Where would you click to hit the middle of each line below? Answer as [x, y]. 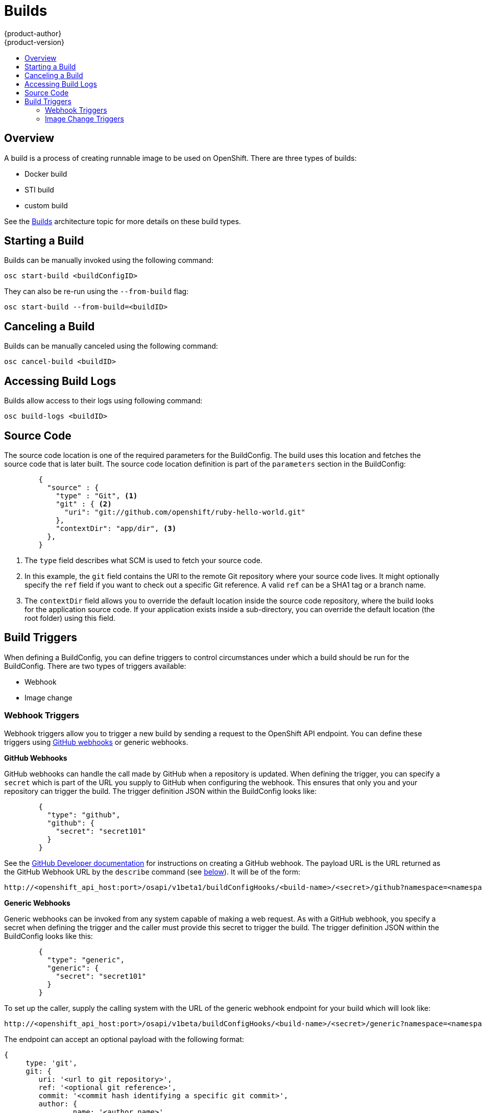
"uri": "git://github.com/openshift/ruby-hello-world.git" [185, 512]
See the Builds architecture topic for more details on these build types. [123, 221]
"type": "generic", [86, 960]
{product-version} [34, 42]
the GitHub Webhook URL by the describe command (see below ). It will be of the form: [152, 872]
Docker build [46, 174]
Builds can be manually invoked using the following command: [109, 260]
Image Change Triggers [85, 118]
